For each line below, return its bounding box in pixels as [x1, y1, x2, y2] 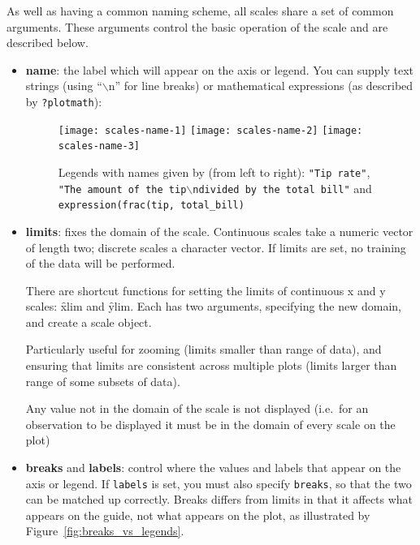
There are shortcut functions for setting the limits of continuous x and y [25, 281, 386, 298]
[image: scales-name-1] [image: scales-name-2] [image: [58, 124, 363, 136]
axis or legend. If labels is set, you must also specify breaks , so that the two [25, 474, 412, 491]
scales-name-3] [58, 140, 141, 152]
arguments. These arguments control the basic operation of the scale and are [6, 18, 388, 35]
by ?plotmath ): [25, 92, 102, 109]
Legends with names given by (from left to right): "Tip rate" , [58, 163, 370, 180]
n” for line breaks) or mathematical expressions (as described [108, 77, 414, 94]
